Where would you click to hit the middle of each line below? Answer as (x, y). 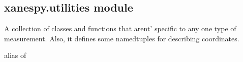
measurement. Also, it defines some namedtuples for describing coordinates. (122, 38)
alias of (15, 55)
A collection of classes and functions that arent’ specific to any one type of (120, 28)
